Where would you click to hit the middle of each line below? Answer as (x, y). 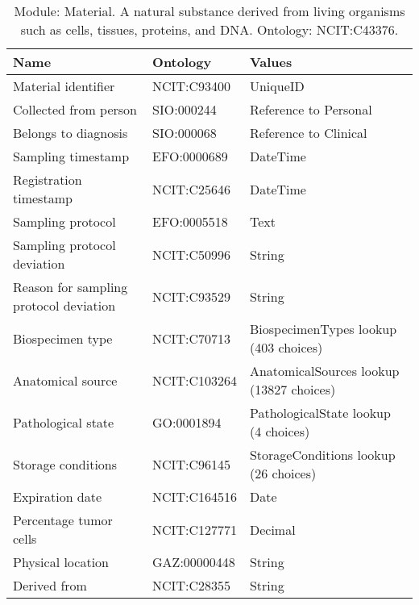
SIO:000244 (185, 109)
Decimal (272, 529)
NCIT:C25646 (191, 189)
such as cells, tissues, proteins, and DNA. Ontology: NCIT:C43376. (209, 29)
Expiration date (58, 497)
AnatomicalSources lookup (324, 371)
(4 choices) (280, 431)
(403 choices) (286, 347)
